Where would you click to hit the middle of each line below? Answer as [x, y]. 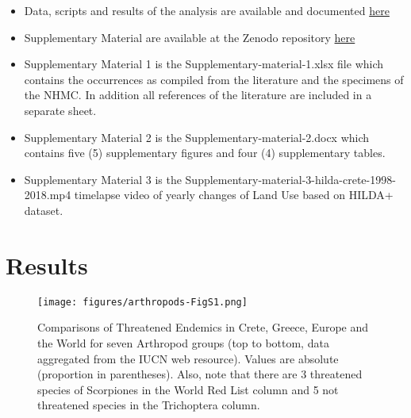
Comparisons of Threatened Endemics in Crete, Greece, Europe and [203, 327]
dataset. [44, 210]
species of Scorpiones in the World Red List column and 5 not [188, 389]
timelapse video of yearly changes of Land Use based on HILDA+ [234, 195]
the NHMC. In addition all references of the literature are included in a [198, 95]
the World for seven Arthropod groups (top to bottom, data [183, 342]
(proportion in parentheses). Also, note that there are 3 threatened [200, 374]
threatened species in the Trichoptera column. [149, 405]
